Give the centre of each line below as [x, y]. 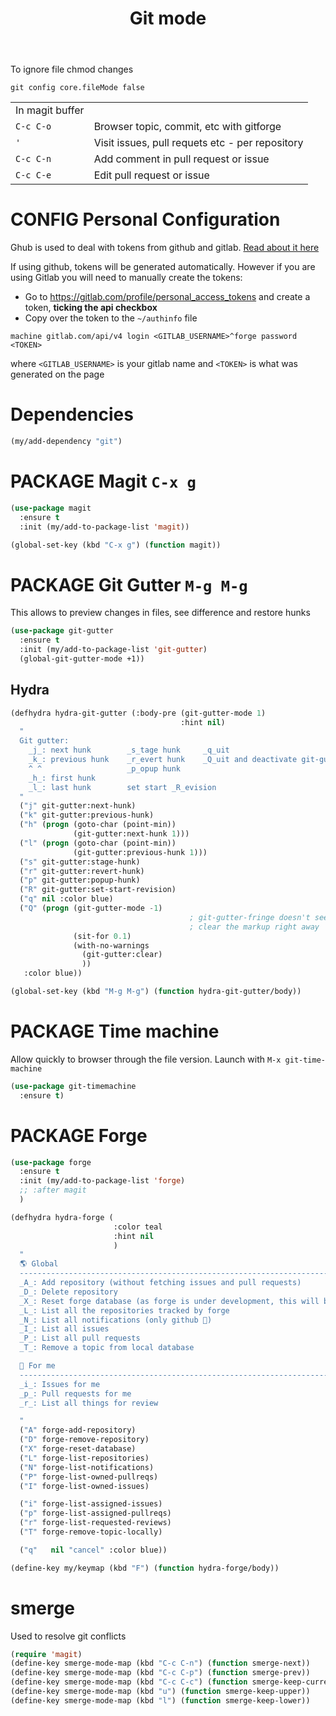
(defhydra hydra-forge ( [62, 1217]
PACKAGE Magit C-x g [103, 481]
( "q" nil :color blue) [66, 899]
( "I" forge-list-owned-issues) [84, 1486]
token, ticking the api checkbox [91, 308]
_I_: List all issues [64, 1329]
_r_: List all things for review [89, 1403]
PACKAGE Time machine [115, 1031]
